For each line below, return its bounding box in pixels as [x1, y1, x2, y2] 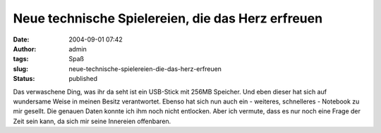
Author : [13, 44, 37, 53]
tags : [13, 55, 29, 63]
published [68, 75, 98, 83]
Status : [13, 75, 35, 83]
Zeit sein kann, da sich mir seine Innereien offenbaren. [13, 117, 171, 125]
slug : [13, 64, 28, 73]
